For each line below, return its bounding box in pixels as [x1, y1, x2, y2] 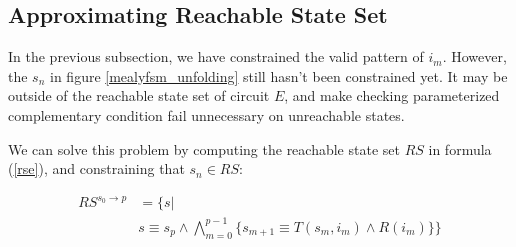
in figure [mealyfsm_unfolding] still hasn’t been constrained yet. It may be [50, 65, 508, 86]
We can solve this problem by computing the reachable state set [8, 138, 400, 159]
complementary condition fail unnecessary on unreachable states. [8, 104, 405, 125]
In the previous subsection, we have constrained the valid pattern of [8, 46, 424, 67]
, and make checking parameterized [284, 85, 500, 106]
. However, [442, 46, 507, 67]
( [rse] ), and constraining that [8, 158, 185, 179]
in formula [428, 138, 492, 159]
